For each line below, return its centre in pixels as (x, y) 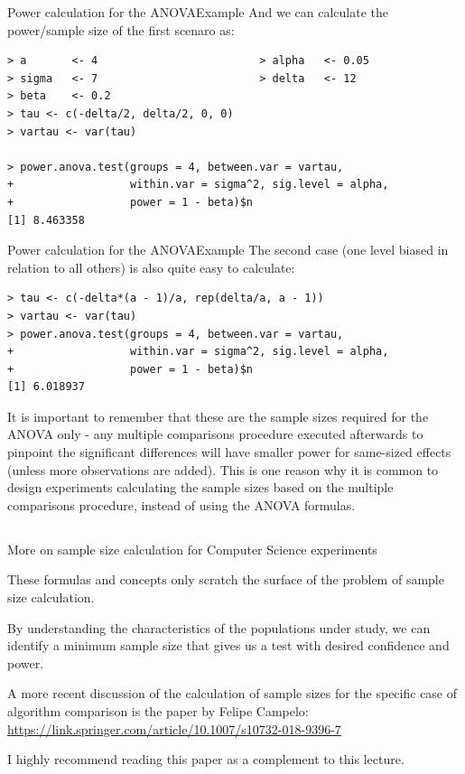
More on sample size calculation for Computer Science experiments (192, 549)
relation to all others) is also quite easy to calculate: (151, 267)
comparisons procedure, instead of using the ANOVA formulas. (181, 504)
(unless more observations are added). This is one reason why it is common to (223, 469)
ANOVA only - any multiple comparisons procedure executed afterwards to (215, 434)
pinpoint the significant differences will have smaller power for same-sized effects (229, 452)
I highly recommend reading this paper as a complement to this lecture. (206, 759)
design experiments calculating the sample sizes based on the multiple (200, 487)
